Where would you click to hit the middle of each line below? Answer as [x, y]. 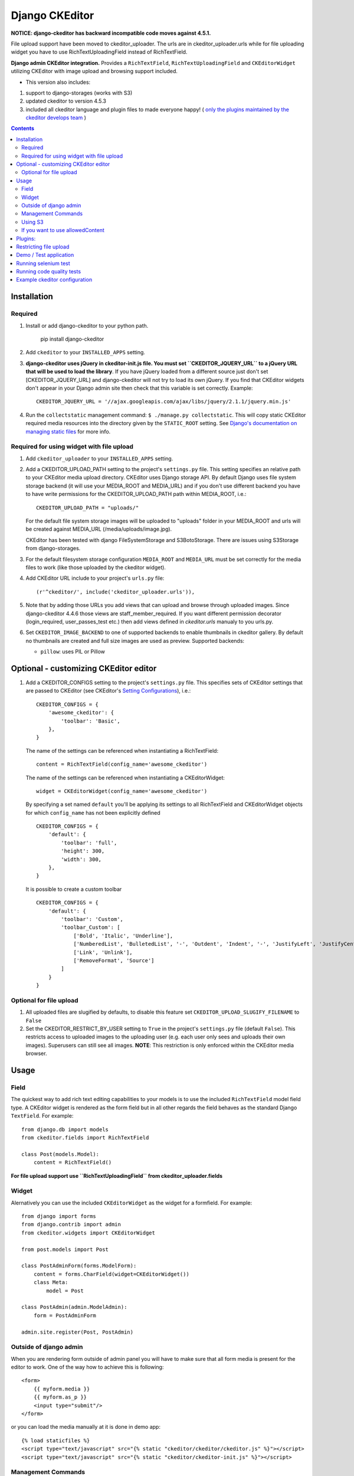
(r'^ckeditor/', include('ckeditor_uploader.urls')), [115, 592]
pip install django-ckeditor [72, 339]
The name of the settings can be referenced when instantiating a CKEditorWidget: [125, 778]
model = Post [65, 1291]
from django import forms [59, 1217]
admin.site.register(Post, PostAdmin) [78, 1332]
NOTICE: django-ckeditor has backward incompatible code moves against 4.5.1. [111, 33]
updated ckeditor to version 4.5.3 [66, 101]
